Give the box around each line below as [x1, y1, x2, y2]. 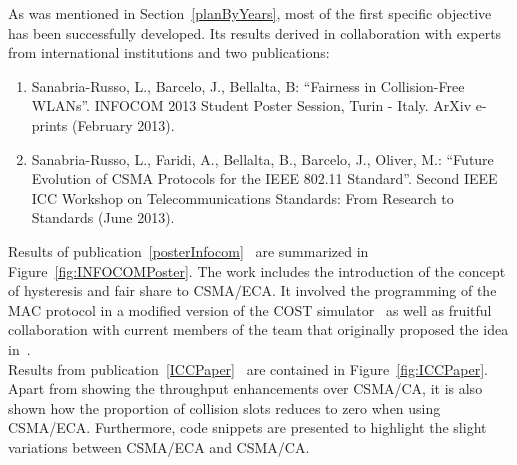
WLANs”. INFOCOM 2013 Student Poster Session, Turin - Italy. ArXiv [31, 95, 472, 116]
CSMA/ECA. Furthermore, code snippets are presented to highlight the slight [8, 417, 487, 438]
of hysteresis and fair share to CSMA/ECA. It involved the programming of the [8, 280, 497, 301]
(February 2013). [71, 114, 175, 135]
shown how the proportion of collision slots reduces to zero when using [8, 397, 441, 418]
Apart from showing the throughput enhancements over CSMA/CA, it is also [8, 378, 483, 399]
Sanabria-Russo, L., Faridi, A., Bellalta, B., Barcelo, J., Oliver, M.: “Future [31, 148, 494, 169]
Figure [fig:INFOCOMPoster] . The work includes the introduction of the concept [8, 260, 506, 281]
